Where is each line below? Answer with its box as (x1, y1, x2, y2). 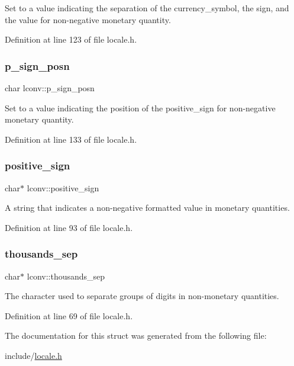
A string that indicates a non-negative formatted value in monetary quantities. (5, 201, 290, 214)
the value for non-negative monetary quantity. (5, 13, 171, 25)
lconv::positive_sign (27, 181, 99, 194)
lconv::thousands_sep (27, 269, 105, 282)
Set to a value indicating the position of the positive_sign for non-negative (5, 101, 276, 114)
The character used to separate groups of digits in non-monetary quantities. (5, 290, 279, 302)
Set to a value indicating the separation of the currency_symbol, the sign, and (5, 2, 289, 14)
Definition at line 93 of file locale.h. (5, 221, 133, 233)
